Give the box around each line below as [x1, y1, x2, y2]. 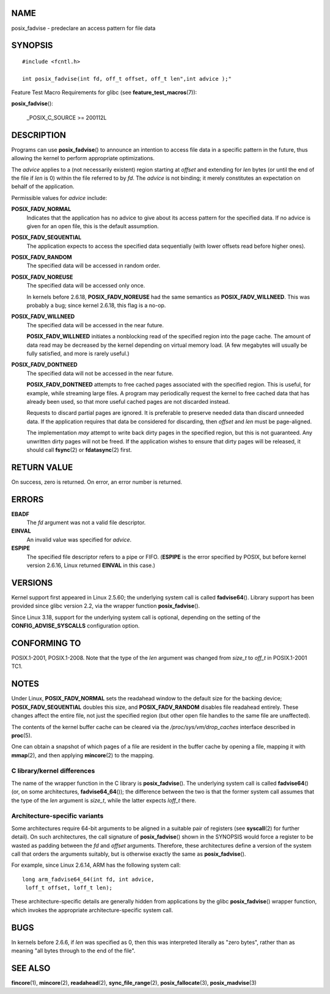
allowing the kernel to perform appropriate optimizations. [11, 155, 155, 162]
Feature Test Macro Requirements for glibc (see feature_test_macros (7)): [11, 89, 197, 96]
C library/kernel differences [11, 766, 95, 775]
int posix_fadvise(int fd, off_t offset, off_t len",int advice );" [22, 75, 232, 82]
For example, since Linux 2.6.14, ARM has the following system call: [11, 861, 181, 869]
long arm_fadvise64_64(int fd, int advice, [22, 875, 155, 883]
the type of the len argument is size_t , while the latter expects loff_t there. [11, 796, 197, 804]
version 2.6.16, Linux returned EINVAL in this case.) [26, 562, 156, 569]
